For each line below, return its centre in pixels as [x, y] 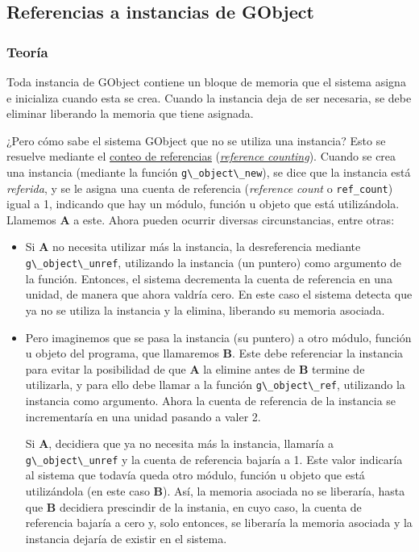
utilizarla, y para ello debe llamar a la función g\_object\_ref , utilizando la [215, 385]
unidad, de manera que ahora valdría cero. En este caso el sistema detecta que [219, 294]
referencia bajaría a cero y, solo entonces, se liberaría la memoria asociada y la [219, 523]
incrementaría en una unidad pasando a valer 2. [143, 416]
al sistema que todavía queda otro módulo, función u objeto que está [195, 475]
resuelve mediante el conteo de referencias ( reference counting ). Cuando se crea [201, 156]
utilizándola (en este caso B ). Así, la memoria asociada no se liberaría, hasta [215, 490]
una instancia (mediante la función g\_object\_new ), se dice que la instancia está [209, 171]
